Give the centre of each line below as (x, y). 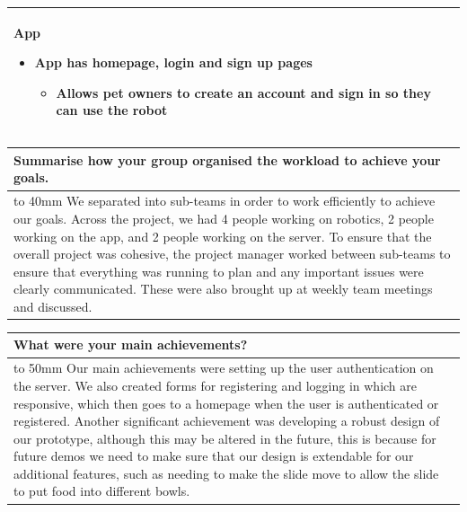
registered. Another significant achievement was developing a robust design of (227, 421)
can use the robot (112, 110)
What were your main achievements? (131, 344)
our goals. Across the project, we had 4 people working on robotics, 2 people (224, 218)
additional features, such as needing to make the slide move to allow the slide (226, 473)
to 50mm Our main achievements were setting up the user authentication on (224, 368)
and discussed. (53, 306)
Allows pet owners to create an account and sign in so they (243, 92)
